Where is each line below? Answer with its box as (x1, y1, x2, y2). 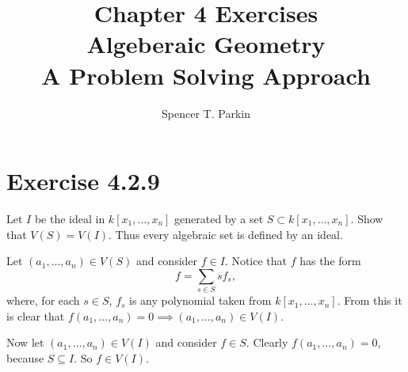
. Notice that (224, 252, 287, 269)
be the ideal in (34, 211, 105, 227)
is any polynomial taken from (129, 292, 272, 309)
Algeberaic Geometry (86, 28, 326, 60)
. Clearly (246, 334, 288, 351)
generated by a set (174, 211, 264, 227)
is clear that (6, 307, 65, 324)
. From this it (337, 292, 402, 309)
